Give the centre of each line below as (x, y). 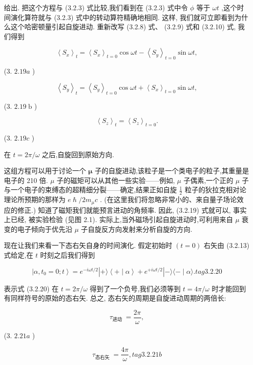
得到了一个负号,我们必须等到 (135, 288)
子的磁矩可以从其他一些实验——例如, (116, 180)
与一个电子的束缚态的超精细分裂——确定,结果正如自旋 (90, 190)
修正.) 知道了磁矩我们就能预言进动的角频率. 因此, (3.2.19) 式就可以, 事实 (132, 210)
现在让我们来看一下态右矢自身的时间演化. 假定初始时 (88, 245)
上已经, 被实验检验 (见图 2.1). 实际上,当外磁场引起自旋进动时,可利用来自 (118, 219)
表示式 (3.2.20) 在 (31, 288)
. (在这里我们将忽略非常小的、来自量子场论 (168, 199)
